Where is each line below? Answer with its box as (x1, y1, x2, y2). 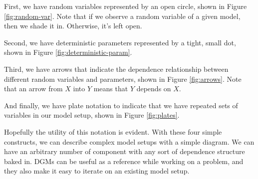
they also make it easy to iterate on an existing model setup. (4, 166, 190, 176)
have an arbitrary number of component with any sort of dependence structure (4, 146, 245, 157)
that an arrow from (4, 83, 63, 94)
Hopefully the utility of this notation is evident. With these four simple (4, 126, 222, 137)
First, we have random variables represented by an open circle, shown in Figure (4, 1, 247, 11)
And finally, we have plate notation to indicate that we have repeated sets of (4, 100, 238, 110)
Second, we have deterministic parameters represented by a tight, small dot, (4, 37, 236, 47)
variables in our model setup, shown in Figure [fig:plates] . (4, 110, 180, 120)
